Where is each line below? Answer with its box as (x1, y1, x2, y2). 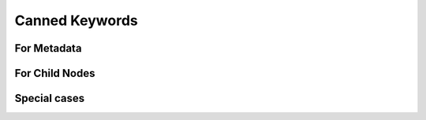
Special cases (14, 92, 85, 105)
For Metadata (14, 42, 82, 55)
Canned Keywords (14, 12, 138, 29)
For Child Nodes (14, 67, 95, 80)
